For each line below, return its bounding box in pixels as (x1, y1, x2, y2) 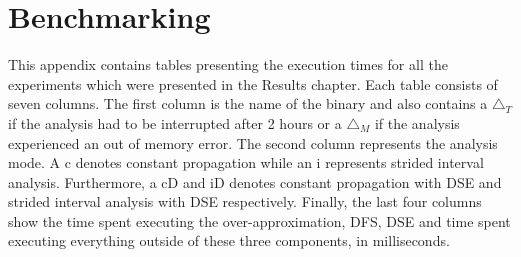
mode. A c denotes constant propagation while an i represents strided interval (8, 152, 484, 173)
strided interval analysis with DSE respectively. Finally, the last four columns (8, 191, 482, 212)
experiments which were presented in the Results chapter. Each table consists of (8, 73, 498, 94)
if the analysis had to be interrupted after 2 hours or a (8, 112, 342, 133)
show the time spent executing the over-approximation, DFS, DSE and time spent (8, 210, 511, 231)
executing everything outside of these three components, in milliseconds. (8, 230, 450, 251)
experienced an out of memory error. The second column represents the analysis (8, 132, 498, 153)
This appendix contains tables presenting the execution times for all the (8, 54, 448, 75)
